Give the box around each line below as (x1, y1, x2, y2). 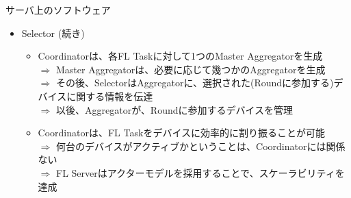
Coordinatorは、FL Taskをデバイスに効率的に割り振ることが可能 (38, 125, 325, 140)
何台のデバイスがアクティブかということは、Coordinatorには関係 (55, 138, 346, 153)
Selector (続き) (21, 25, 85, 40)
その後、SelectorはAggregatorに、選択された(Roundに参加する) (55, 75, 334, 90)
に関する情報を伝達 (66, 88, 153, 103)
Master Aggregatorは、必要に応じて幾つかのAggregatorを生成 (55, 62, 326, 76)
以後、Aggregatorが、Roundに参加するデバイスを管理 (55, 102, 294, 116)
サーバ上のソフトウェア (5, 3, 111, 16)
